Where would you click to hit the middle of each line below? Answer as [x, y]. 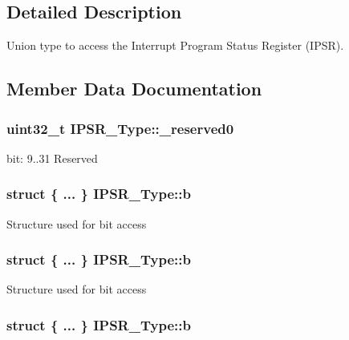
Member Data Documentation [134, 89]
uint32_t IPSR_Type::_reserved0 [120, 128]
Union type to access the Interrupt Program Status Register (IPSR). [175, 45]
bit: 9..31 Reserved [52, 158]
